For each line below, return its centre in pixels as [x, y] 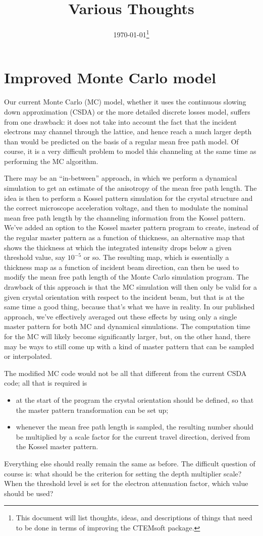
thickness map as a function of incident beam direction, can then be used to [122, 267]
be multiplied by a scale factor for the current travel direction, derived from [133, 436]
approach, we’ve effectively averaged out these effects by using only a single [121, 316]
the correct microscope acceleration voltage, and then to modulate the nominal [126, 208]
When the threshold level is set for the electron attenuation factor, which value [126, 483]
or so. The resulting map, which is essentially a [156, 257]
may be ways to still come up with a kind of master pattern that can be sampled [129, 346]
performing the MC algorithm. [51, 161]
